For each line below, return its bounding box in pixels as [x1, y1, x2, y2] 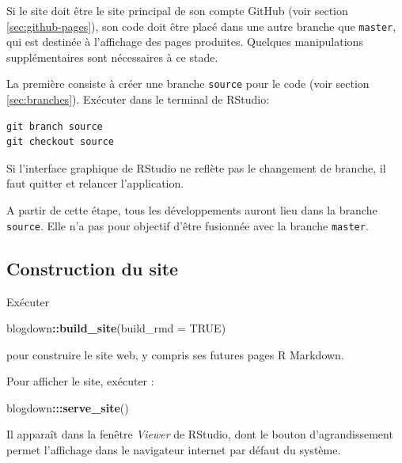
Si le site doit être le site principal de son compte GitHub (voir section [6, 2, 348, 18]
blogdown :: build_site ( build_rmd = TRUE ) [6, 320, 226, 336]
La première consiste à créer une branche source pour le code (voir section [6, 75, 370, 92]
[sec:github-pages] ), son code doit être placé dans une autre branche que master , [6, 17, 396, 34]
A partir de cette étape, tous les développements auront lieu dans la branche [6, 202, 377, 218]
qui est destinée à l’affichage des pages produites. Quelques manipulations [6, 33, 363, 50]
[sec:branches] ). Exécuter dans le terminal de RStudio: [6, 91, 270, 108]
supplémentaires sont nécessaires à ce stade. [6, 48, 218, 65]
